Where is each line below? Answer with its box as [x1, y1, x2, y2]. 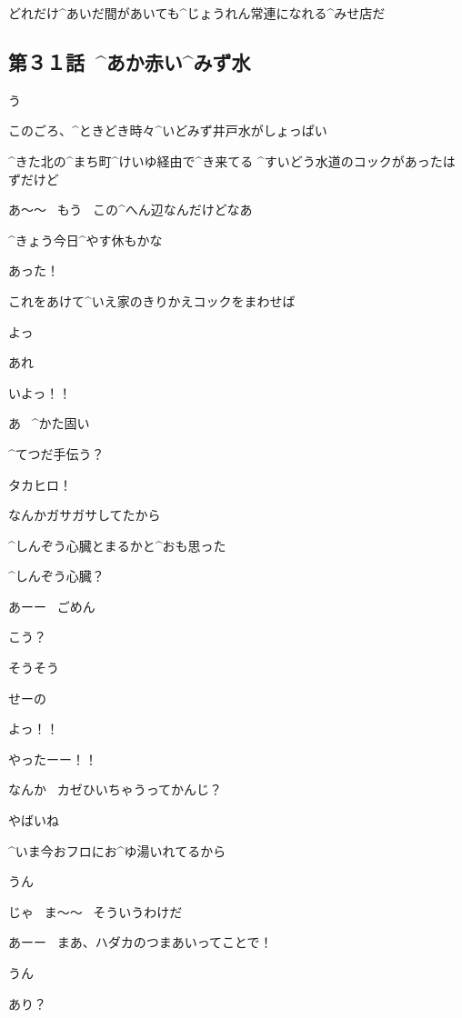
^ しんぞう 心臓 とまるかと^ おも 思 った [8, 535, 226, 554]
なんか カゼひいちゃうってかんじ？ [8, 780, 222, 799]
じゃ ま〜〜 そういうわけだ [8, 902, 183, 921]
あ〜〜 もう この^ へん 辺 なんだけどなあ [8, 200, 253, 219]
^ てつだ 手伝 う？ [8, 444, 105, 463]
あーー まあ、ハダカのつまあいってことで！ [8, 933, 273, 952]
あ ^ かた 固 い [8, 414, 90, 433]
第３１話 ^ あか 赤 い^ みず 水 [8, 47, 251, 75]
